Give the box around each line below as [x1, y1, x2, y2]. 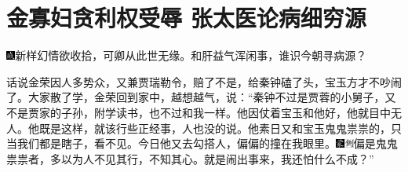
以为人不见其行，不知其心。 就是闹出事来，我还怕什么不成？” [60, 150, 374, 167]
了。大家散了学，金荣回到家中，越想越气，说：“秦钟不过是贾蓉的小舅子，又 [6, 89, 396, 105]
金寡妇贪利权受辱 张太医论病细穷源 [6, 2, 366, 34]
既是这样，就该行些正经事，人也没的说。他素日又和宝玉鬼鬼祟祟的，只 [38, 119, 402, 136]
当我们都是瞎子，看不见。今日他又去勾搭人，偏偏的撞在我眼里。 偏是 [6, 135, 376, 152]
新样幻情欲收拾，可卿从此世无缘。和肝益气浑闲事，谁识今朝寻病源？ [15, 47, 367, 64]
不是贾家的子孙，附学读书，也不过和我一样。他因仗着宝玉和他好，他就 [6, 104, 369, 120]
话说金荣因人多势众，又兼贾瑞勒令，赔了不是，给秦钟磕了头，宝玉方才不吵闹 [6, 73, 402, 90]
